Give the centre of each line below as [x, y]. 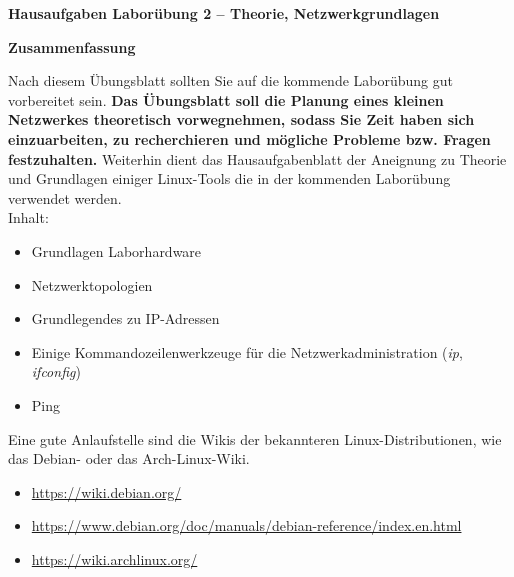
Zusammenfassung [72, 46]
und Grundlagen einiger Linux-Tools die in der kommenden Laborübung [229, 178]
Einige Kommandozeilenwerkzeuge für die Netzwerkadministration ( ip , [247, 351]
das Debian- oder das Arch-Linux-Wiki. [129, 458]
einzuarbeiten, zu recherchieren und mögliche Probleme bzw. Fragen [249, 138]
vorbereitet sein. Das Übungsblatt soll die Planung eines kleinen [226, 99]
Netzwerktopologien [92, 284]
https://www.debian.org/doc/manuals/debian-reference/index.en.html [246, 525]
